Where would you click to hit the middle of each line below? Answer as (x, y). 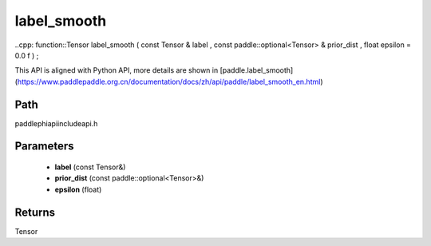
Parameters (44, 147)
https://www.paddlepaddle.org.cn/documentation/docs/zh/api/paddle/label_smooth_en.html (169, 81)
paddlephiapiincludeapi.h (56, 123)
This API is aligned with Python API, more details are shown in (117, 70)
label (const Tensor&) (90, 167)
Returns (35, 212)
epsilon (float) (78, 189)
